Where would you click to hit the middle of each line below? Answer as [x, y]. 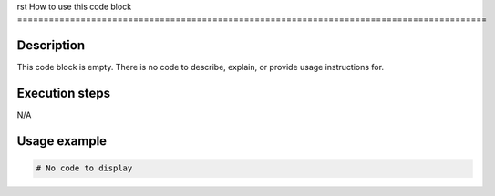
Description [51, 46]
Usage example [62, 141]
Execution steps [64, 93]
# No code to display [84, 168]
